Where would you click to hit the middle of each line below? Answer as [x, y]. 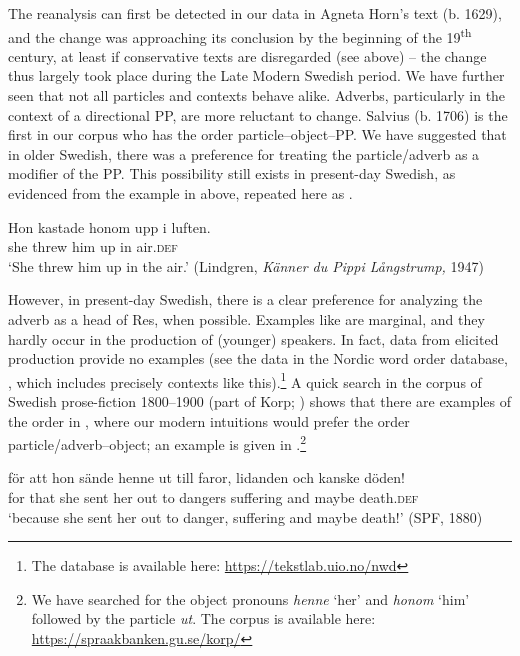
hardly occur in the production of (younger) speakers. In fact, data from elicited [253, 338]
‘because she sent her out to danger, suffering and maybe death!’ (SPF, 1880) [245, 516]
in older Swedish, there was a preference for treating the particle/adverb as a [244, 153]
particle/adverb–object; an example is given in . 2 [157, 442]
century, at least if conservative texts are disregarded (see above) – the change [247, 55]
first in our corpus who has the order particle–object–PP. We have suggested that [257, 134]
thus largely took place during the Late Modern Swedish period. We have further [256, 75]
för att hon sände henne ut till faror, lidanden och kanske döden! [206, 477]
